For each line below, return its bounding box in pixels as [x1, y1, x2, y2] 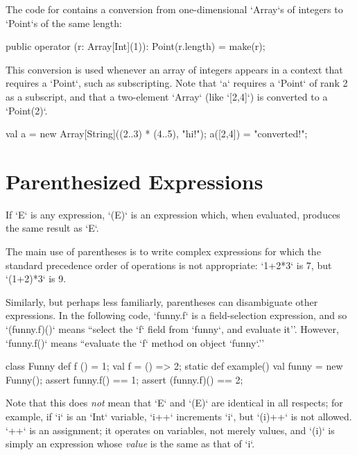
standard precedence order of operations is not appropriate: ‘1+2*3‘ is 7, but [6, 257, 332, 272]
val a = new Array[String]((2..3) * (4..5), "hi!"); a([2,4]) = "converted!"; [6, 126, 308, 141]
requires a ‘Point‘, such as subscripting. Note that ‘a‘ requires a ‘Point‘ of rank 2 [6, 76, 348, 90]
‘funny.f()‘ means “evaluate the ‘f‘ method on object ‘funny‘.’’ [6, 335, 265, 350]
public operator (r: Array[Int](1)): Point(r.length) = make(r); [6, 39, 265, 53]
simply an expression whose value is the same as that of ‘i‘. [6, 436, 255, 451]
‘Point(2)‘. [6, 103, 48, 117]
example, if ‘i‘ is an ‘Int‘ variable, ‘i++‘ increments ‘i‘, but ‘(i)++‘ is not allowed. [6, 409, 352, 423]
